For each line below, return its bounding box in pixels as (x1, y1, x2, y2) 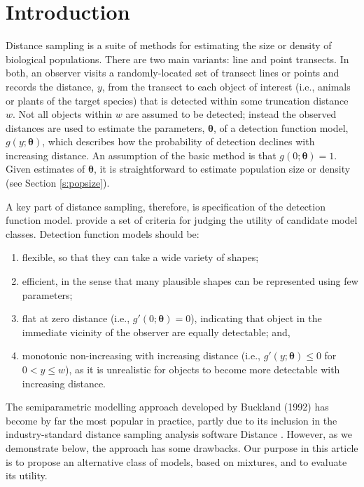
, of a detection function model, (213, 120, 349, 135)
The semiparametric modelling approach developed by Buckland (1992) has (6, 399, 329, 414)
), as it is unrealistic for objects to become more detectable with (65, 362, 340, 376)
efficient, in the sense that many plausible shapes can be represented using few (22, 274, 358, 288)
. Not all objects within (13, 107, 113, 121)
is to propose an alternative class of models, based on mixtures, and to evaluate (6, 454, 347, 469)
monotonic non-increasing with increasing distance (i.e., (22, 348, 261, 363)
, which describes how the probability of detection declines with (42, 134, 315, 149)
